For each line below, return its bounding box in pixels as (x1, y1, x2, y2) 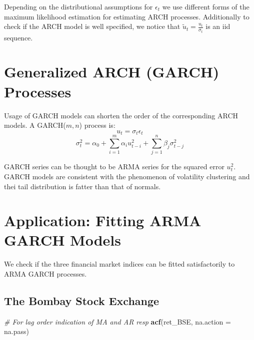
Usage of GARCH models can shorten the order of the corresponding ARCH (4, 110, 238, 120)
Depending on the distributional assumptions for (4, 1, 153, 11)
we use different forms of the (162, 1, 249, 11)
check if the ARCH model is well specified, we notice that (4, 21, 180, 31)
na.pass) (4, 326, 29, 337)
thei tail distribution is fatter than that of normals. (4, 181, 161, 191)
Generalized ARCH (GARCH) (4, 61, 219, 82)
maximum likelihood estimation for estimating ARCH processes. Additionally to (4, 11, 249, 21)
